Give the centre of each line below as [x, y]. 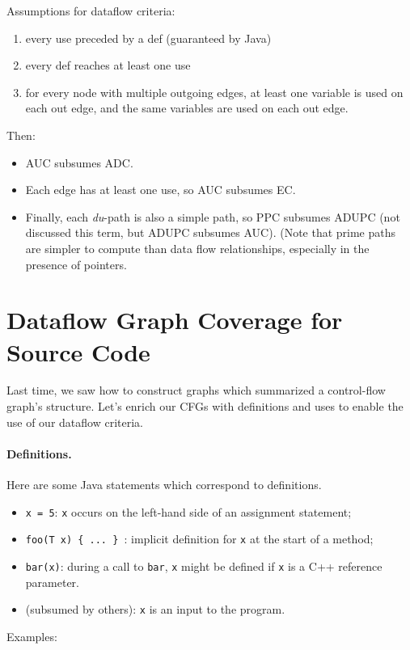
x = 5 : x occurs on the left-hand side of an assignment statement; [188, 511]
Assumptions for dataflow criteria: [91, 11]
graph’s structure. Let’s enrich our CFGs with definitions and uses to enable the [205, 406]
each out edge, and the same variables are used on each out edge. [187, 108]
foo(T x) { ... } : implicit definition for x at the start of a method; [199, 539]
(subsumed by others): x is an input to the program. [155, 609]
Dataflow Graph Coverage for [175, 320]
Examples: [32, 636]
